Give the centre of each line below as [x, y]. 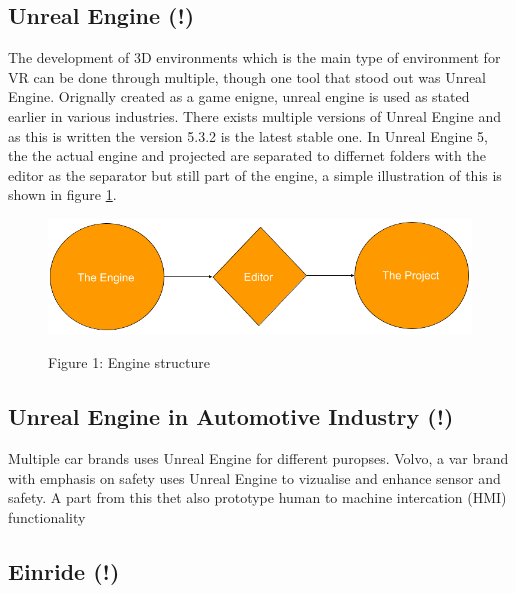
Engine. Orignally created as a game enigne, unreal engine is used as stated [239, 96]
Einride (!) [64, 570]
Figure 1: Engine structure [129, 362]
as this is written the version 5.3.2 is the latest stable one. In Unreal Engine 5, [248, 135]
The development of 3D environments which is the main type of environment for [254, 57]
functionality [47, 516]
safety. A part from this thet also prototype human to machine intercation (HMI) [257, 497]
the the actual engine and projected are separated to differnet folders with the [247, 155]
